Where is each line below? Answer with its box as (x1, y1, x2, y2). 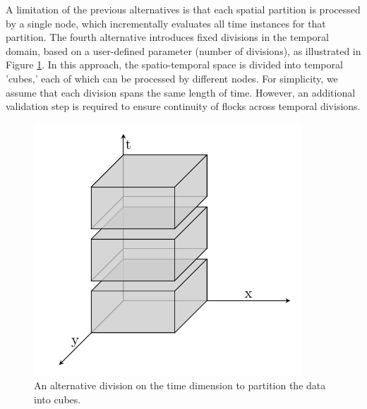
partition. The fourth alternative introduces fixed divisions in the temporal (6, 30, 329, 44)
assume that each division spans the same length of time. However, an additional (6, 85, 356, 99)
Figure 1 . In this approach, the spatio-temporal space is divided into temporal (6, 57, 343, 72)
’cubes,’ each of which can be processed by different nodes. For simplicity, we (6, 71, 338, 85)
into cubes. (34, 391, 81, 406)
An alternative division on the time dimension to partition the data (34, 378, 326, 393)
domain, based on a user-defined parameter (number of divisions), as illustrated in (6, 43, 361, 58)
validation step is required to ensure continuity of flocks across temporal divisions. (6, 99, 361, 114)
